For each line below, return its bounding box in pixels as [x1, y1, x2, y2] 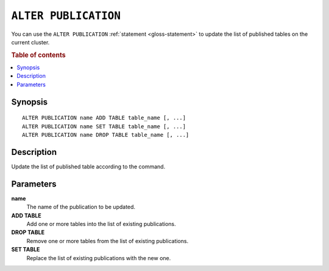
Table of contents [11, 50, 66, 59]
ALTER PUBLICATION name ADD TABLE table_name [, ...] [22, 114, 186, 122]
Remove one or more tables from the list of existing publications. [26, 237, 189, 244]
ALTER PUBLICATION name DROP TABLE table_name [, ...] [22, 131, 189, 138]
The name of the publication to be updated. [26, 204, 136, 211]
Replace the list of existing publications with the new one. [26, 254, 171, 261]
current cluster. [11, 38, 50, 46]
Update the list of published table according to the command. [11, 163, 166, 170]
